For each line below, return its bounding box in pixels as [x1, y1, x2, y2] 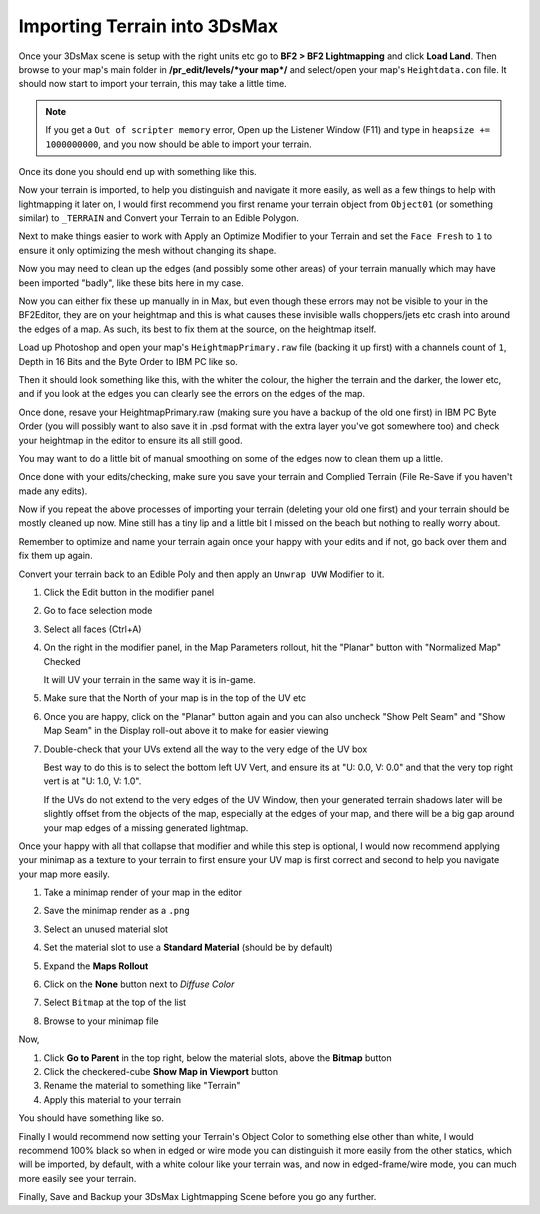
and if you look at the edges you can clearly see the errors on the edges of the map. [18, 388, 365, 400]
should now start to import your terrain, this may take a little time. [18, 78, 287, 90]
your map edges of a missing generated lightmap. [43, 821, 249, 834]
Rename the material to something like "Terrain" [43, 1080, 241, 1092]
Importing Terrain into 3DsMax [18, 15, 279, 37]
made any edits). [18, 485, 88, 497]
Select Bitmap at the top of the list [43, 996, 187, 1009]
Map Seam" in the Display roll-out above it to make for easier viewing [43, 725, 329, 737]
